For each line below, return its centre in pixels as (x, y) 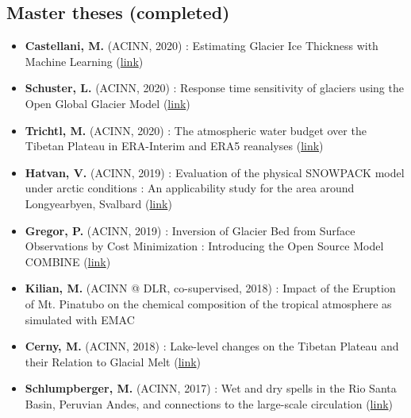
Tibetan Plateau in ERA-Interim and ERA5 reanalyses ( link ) (174, 146)
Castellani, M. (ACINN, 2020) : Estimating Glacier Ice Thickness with (202, 46)
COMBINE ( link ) (68, 261)
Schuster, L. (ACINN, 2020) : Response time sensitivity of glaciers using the (214, 88)
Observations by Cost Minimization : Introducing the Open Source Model (204, 246)
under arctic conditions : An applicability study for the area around (190, 188)
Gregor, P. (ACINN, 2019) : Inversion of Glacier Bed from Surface (190, 230)
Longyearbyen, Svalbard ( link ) (98, 203)
